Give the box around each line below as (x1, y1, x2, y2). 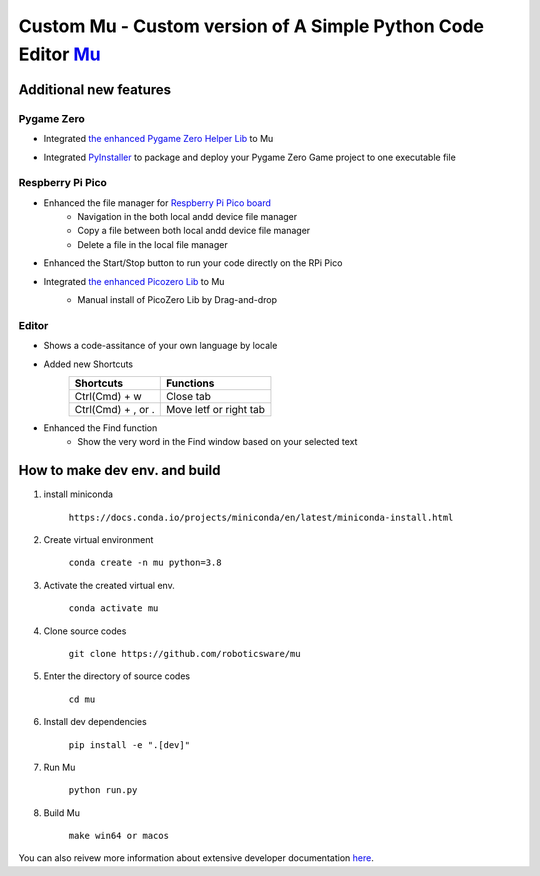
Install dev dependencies (43, 716, 147, 728)
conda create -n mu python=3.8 (68, 557, 222, 569)
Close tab (165, 389, 212, 403)
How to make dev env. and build (18, 462, 221, 479)
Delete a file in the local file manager (77, 238, 229, 250)
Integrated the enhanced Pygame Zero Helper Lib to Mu (43, 133, 274, 145)
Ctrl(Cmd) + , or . (74, 402, 155, 416)
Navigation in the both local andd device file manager (77, 211, 298, 223)
